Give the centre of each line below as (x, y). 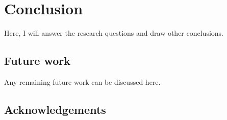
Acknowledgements (55, 109)
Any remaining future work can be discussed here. (82, 81)
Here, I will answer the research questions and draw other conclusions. (114, 33)
